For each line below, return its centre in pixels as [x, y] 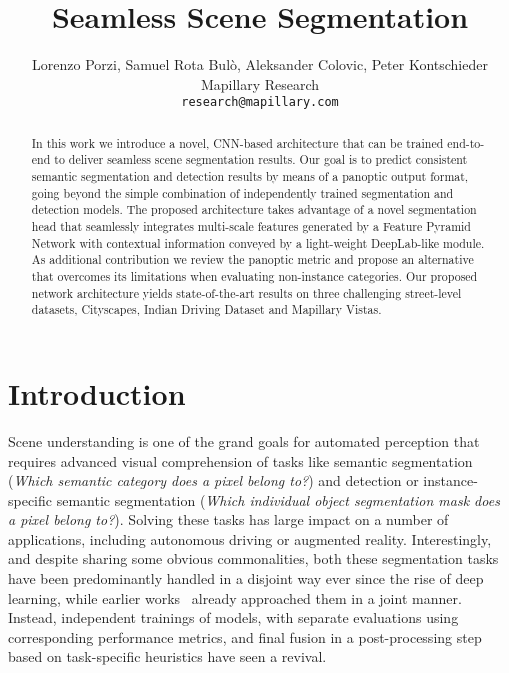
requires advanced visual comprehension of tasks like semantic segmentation [240, 460]
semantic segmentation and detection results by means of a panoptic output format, [250, 176]
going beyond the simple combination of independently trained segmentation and [242, 192]
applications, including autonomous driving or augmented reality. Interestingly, [250, 538]
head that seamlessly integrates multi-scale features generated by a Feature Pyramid [251, 226]
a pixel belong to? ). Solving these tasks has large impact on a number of [228, 519]
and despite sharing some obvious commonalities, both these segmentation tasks [253, 558]
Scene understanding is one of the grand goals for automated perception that [244, 440]
